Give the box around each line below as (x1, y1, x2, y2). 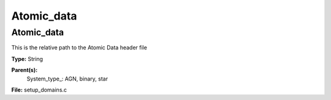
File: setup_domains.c (11, 86, 67, 93)
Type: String (11, 55, 43, 62)
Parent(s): (11, 66, 38, 74)
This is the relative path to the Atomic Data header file (11, 44, 147, 51)
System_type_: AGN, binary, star (26, 75, 108, 82)
